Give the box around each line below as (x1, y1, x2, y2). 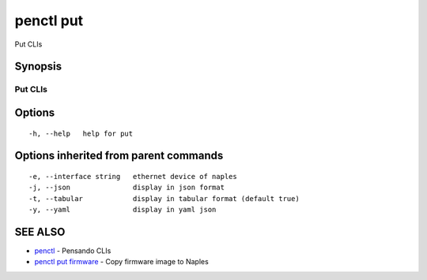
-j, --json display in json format (28, 183, 225, 192)
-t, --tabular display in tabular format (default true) (28, 194, 300, 203)
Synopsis (14, 60, 62, 73)
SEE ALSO (14, 225, 66, 238)
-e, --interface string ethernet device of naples (28, 172, 237, 181)
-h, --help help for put (28, 129, 134, 138)
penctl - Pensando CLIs (34, 246, 111, 256)
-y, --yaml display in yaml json (28, 205, 217, 215)
